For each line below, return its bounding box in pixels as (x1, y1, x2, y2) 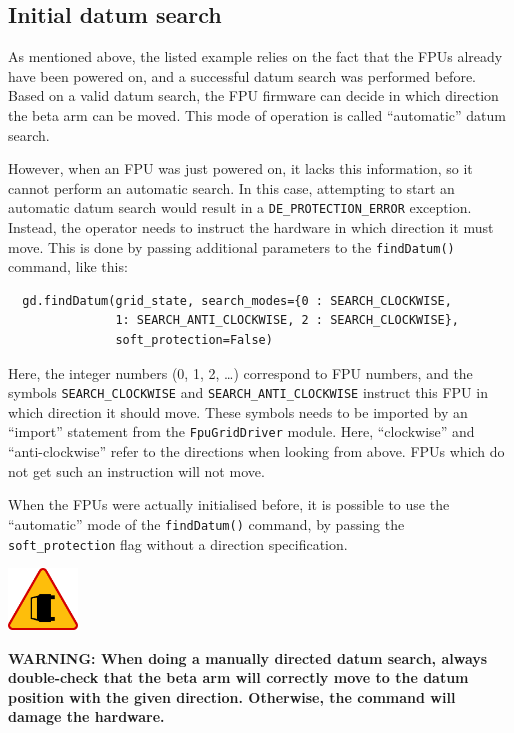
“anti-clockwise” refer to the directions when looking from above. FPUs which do (8, 441, 505, 462)
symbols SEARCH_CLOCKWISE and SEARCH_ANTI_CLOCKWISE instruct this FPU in (8, 382, 488, 403)
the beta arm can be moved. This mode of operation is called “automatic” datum (8, 104, 506, 125)
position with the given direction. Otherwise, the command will (8, 686, 456, 707)
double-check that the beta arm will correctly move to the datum (8, 667, 469, 688)
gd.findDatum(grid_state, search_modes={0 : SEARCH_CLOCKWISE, (22, 293, 452, 308)
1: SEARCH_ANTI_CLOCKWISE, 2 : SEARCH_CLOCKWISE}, (115, 313, 460, 328)
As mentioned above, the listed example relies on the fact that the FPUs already (8, 46, 503, 67)
